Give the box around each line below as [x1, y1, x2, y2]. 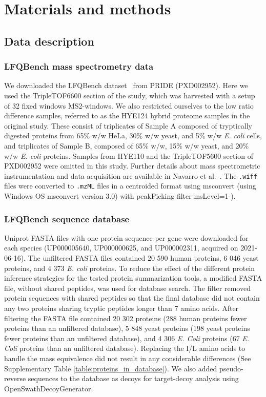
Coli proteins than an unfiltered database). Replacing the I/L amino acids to [4, 343, 245, 353]
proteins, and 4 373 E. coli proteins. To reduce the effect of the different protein [4, 262, 255, 273]
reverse [4, 373, 26, 384]
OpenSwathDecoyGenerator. [4, 383, 93, 393]
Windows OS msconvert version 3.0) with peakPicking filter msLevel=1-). [4, 191, 236, 201]
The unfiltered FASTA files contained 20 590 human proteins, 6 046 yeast [28, 253, 259, 263]
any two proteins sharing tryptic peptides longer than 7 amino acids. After [4, 303, 239, 313]
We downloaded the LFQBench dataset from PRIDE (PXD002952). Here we [4, 80, 248, 91]
